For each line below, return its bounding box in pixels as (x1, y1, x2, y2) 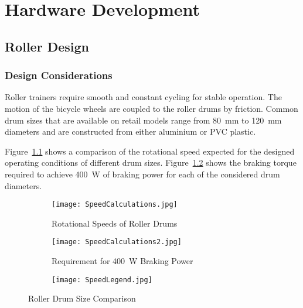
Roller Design (5, 37, 89, 55)
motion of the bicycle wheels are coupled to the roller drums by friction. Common (5, 102, 298, 114)
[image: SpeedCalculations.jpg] (52, 200, 178, 209)
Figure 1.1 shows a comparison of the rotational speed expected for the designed (5, 145, 295, 157)
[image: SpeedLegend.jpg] (52, 275, 152, 284)
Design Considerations (5, 68, 113, 83)
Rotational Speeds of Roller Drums (52, 217, 178, 229)
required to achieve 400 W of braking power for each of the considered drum (5, 167, 280, 180)
